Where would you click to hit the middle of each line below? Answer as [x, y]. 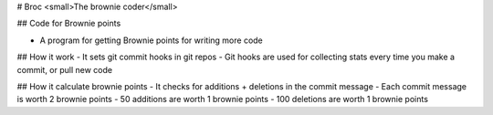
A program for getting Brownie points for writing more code [152, 40]
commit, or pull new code [65, 69]
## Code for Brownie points [69, 24]
